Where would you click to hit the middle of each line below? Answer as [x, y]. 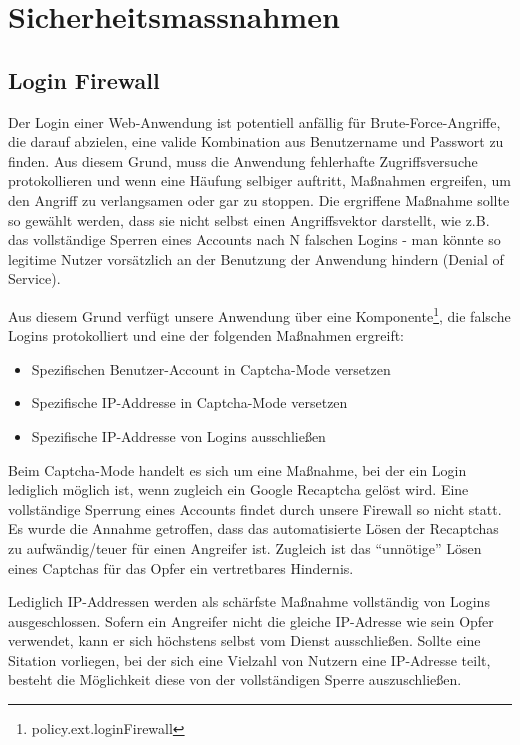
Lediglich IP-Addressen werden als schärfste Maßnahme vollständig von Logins [249, 601]
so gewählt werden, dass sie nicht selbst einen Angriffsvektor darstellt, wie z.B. [249, 219]
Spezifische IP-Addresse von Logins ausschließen [178, 435]
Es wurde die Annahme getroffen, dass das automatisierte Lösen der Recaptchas [253, 528]
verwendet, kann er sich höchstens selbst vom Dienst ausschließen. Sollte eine [244, 640]
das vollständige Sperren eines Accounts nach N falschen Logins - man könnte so [254, 239]
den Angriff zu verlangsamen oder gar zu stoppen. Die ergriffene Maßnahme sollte [259, 199]
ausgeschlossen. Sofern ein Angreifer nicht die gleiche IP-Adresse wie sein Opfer [251, 620]
